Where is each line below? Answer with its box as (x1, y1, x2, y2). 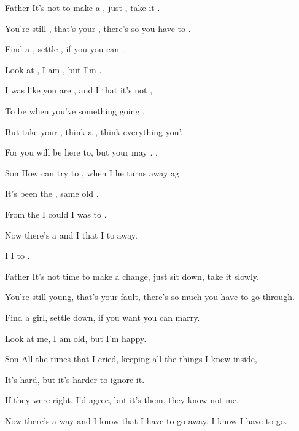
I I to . (5, 249, 30, 262)
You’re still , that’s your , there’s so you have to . (5, 22, 191, 34)
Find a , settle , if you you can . (5, 42, 125, 55)
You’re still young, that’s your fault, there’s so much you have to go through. (5, 290, 295, 303)
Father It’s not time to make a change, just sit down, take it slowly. (5, 269, 259, 282)
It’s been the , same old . (5, 187, 99, 200)
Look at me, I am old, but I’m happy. (5, 331, 147, 344)
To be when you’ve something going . (5, 104, 145, 117)
